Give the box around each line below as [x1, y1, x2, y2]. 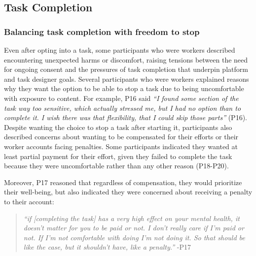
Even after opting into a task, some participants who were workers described [4, 45, 235, 55]
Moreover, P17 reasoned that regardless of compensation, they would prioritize [4, 177, 242, 187]
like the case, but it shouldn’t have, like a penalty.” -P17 [23, 242, 191, 252]
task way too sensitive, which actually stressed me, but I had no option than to [4, 102, 241, 113]
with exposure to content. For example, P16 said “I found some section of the [4, 93, 239, 103]
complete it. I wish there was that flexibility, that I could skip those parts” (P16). [4, 112, 247, 123]
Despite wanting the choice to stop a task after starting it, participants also [4, 122, 232, 132]
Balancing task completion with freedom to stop [4, 25, 200, 37]
